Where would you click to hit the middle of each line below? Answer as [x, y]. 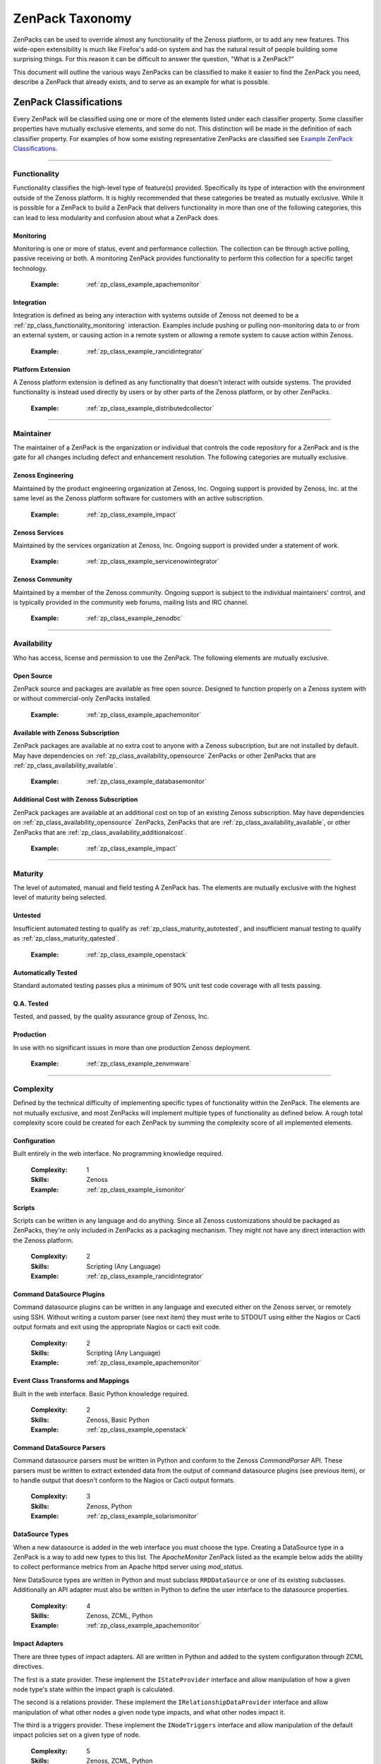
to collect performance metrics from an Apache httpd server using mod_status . [128, 1567]
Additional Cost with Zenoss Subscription [75, 799]
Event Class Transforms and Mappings [71, 1381]
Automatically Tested [45, 972]
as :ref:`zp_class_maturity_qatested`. [66, 938]
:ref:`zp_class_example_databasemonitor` [147, 781]
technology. [30, 268]
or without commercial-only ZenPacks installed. [82, 699]
